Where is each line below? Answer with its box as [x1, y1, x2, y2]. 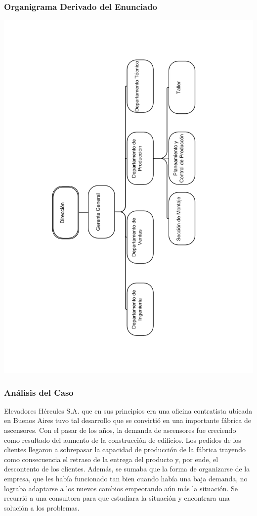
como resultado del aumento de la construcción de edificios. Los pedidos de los [4, 434, 241, 445]
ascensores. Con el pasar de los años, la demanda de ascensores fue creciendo [4, 425, 236, 435]
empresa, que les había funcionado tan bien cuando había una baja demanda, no [4, 473, 248, 484]
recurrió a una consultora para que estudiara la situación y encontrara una [4, 493, 230, 503]
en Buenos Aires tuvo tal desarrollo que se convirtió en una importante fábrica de [4, 415, 252, 425]
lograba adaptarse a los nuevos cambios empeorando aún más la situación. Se [4, 483, 238, 493]
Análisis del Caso [4, 386, 74, 398]
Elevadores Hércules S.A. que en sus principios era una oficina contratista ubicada [4, 405, 253, 416]
